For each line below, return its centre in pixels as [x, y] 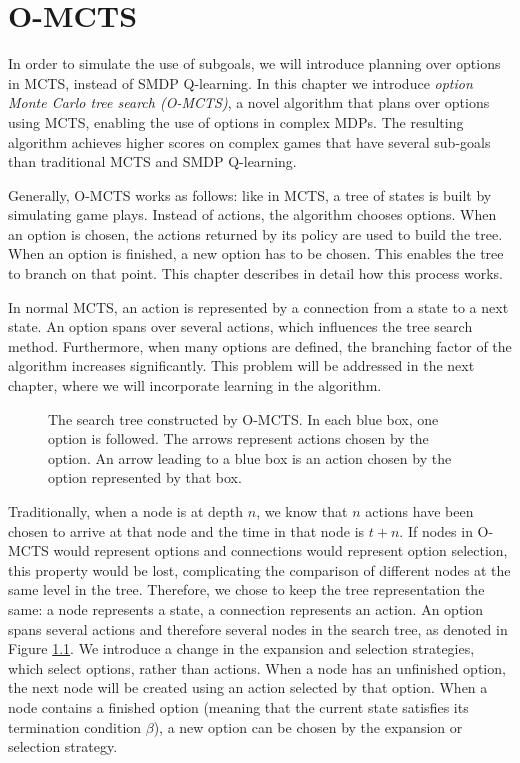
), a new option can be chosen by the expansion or [308, 726]
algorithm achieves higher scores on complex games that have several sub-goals [249, 141]
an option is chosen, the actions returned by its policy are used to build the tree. [255, 233]
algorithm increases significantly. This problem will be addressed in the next [241, 365]
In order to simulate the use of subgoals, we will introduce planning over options [254, 63]
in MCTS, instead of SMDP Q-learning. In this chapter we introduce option [240, 82]
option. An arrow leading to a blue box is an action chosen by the [250, 457]
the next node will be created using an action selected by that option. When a [248, 687]
